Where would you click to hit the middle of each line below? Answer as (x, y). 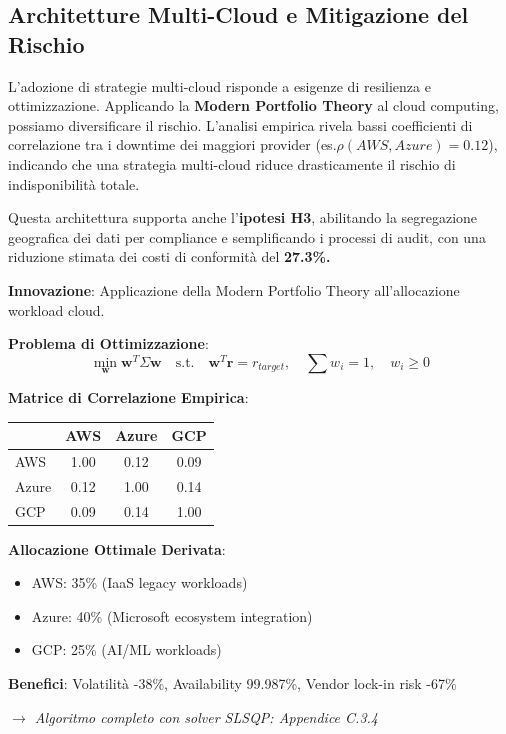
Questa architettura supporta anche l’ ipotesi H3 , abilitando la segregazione (243, 217)
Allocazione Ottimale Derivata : (117, 548)
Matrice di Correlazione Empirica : (128, 396)
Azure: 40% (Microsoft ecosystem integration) (172, 615)
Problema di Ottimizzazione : (108, 343)
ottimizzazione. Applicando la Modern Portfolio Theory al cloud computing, (253, 105)
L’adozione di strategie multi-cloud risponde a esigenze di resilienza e (219, 85)
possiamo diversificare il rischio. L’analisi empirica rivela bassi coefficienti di (240, 124)
